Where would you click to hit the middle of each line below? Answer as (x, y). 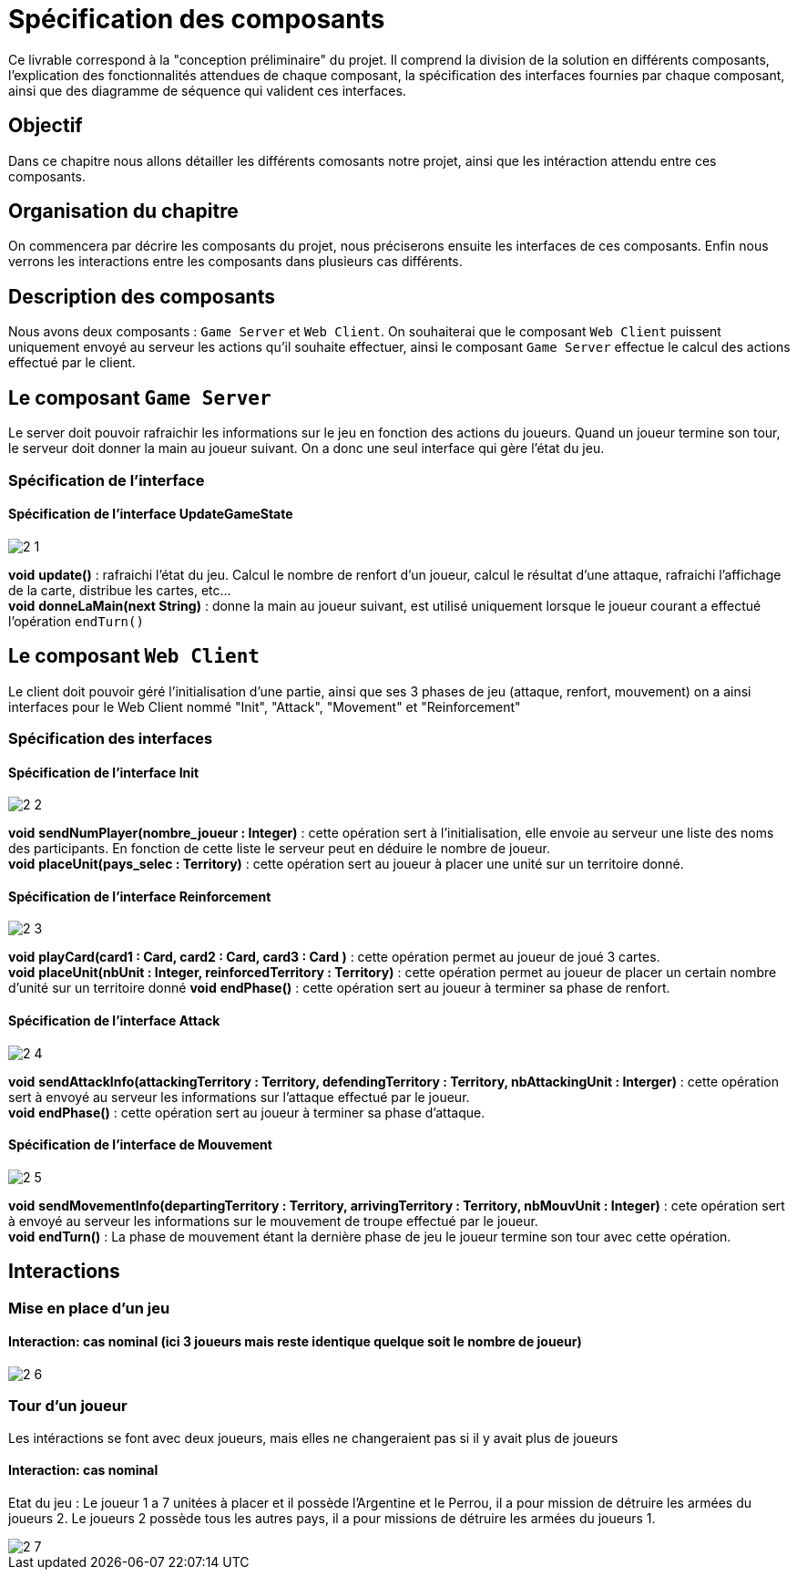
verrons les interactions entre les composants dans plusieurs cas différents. (235, 262)
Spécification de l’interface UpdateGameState (151, 514)
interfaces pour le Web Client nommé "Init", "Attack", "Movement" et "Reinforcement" (265, 706)
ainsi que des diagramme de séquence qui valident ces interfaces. (207, 90)
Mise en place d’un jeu (89, 1308)
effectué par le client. (72, 363)
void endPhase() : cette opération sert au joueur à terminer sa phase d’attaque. (247, 1112)
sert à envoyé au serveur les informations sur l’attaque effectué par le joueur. (239, 1097)
